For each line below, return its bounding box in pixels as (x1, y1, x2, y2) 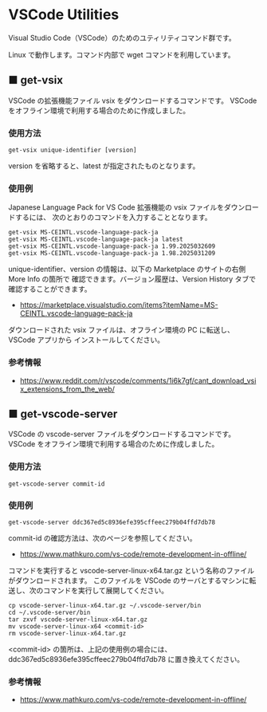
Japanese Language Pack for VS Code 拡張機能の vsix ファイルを (8, 203, 225, 212)
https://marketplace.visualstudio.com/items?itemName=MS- (19, 301, 218, 310)
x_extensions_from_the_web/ (19, 384, 116, 394)
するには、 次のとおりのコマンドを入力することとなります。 (14, 213, 213, 222)
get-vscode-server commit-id (8, 480, 105, 488)
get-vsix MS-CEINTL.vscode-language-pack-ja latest (8, 235, 183, 244)
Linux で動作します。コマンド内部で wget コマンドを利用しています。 (8, 49, 235, 59)
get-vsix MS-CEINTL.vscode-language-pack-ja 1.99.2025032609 (8, 242, 216, 250)
